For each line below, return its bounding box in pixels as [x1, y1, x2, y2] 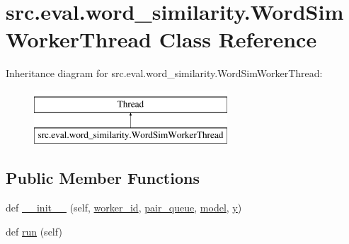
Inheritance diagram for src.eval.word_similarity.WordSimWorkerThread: [6, 66, 323, 81]
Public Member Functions [6, 167, 200, 189]
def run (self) [6, 223, 62, 238]
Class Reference [159, 25, 317, 54]
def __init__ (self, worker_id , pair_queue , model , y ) [6, 200, 242, 215]
